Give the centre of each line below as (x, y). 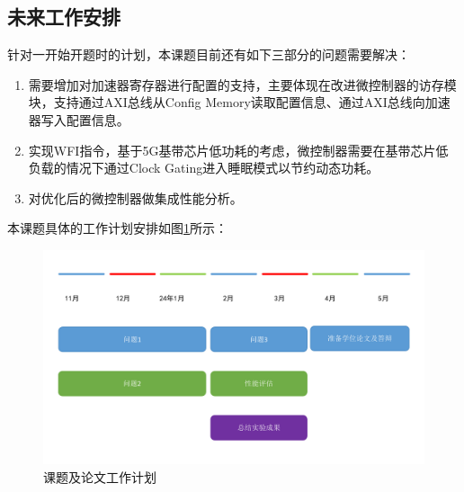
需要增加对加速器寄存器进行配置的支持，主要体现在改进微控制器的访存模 (242, 84)
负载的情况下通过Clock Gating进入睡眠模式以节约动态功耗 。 (204, 168)
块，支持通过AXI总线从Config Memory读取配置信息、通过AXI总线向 (227, 102)
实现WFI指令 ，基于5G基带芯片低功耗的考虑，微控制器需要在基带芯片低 (238, 150)
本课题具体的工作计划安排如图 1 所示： (117, 228)
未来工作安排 (64, 17)
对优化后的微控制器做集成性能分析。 (135, 197)
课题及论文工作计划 (100, 477)
